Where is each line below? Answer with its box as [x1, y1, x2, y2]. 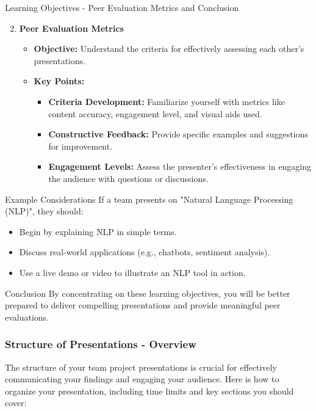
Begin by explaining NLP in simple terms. [19, 225, 177, 238]
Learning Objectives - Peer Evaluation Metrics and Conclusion [5, 1, 239, 13]
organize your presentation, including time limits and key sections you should [5, 384, 294, 397]
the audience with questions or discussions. [48, 172, 209, 184]
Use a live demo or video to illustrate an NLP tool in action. [19, 266, 246, 278]
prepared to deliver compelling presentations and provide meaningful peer [5, 299, 281, 311]
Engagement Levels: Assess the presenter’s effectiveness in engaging [48, 160, 312, 173]
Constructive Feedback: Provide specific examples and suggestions [48, 128, 308, 140]
